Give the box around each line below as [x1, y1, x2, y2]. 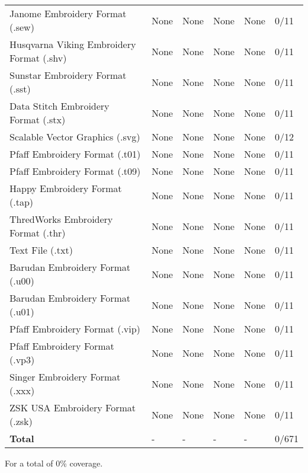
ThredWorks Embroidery [9, 212, 113, 226]
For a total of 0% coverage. [5, 457, 103, 469]
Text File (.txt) [9, 243, 73, 257]
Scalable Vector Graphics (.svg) [9, 130, 140, 143]
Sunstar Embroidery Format [9, 68, 127, 82]
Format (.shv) [9, 51, 67, 65]
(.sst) [9, 82, 31, 95]
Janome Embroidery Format [9, 7, 127, 20]
